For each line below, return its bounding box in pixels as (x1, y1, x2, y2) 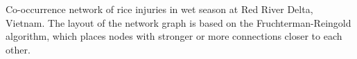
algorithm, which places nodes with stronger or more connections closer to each (6, 29, 342, 43)
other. (6, 42, 31, 56)
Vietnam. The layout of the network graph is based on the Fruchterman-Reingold (6, 15, 351, 29)
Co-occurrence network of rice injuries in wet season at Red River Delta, (6, 2, 313, 16)
